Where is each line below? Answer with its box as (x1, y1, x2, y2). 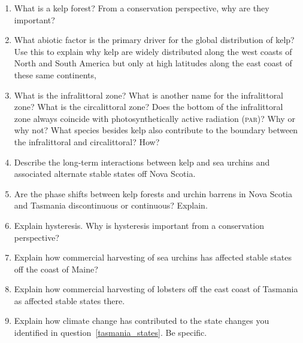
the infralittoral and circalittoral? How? (14, 135, 160, 148)
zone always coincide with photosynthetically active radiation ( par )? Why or (14, 112, 295, 124)
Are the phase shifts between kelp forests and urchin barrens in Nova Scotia (14, 187, 292, 200)
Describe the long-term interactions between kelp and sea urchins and (14, 155, 270, 168)
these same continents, (14, 68, 96, 81)
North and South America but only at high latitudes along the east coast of (14, 57, 292, 69)
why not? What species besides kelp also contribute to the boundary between (14, 124, 298, 136)
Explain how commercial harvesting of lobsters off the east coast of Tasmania (14, 283, 298, 295)
